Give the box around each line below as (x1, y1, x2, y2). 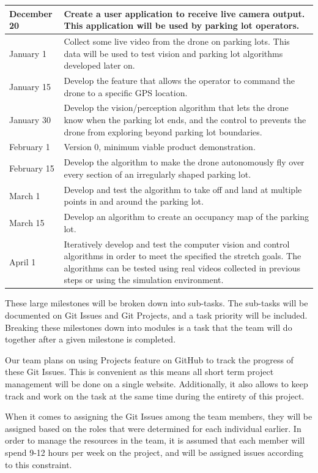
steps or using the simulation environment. (64, 273, 224, 286)
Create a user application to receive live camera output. (64, 7, 305, 20)
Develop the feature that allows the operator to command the (64, 74, 295, 86)
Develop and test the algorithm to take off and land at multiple (64, 183, 302, 195)
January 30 (9, 113, 51, 126)
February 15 (9, 162, 54, 175)
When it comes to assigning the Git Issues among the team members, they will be (5, 410, 312, 423)
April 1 (9, 255, 36, 268)
